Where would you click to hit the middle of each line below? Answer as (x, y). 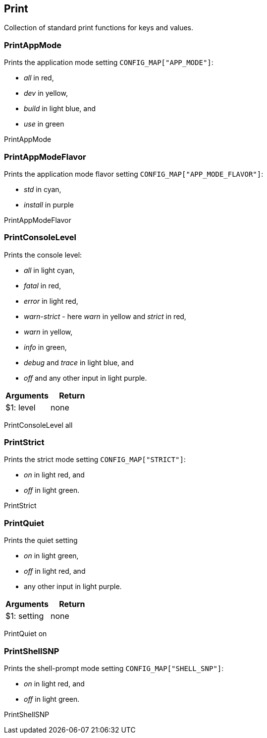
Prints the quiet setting (41, 540)
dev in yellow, (46, 93)
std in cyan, (43, 189)
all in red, (39, 78)
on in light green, (51, 556)
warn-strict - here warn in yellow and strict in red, (105, 316)
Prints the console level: (43, 255)
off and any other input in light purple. (85, 378)
